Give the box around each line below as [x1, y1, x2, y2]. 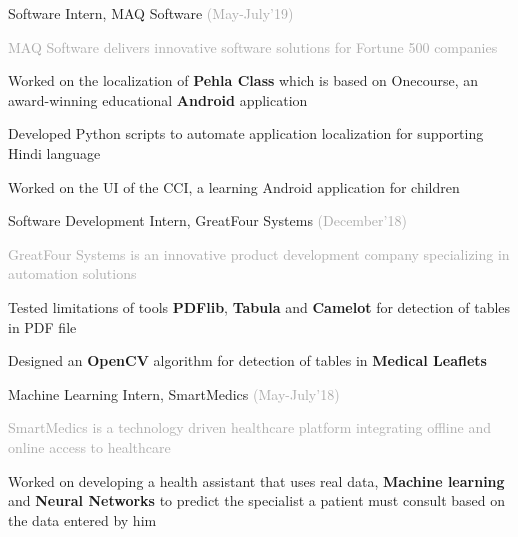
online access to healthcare [8, 436, 171, 457]
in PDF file [8, 316, 77, 337]
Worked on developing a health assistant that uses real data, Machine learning [8, 470, 505, 491]
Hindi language [8, 142, 101, 163]
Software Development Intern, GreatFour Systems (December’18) [8, 210, 407, 231]
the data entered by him [8, 509, 157, 530]
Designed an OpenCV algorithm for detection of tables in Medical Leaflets [8, 350, 487, 371]
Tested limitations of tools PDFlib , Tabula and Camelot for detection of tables [8, 296, 511, 317]
